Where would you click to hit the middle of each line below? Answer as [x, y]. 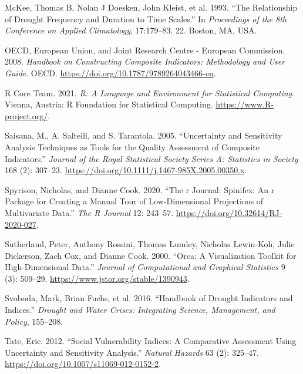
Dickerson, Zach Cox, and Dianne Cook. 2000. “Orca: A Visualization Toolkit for [151, 255]
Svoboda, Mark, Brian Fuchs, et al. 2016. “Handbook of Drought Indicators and [149, 298]
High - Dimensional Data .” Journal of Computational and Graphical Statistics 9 [145, 267]
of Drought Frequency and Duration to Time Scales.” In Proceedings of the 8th [146, 18]
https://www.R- [245, 104]
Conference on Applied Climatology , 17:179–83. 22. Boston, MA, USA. [131, 30]
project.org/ [26, 115]
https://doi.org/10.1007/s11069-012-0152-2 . [83, 364]
